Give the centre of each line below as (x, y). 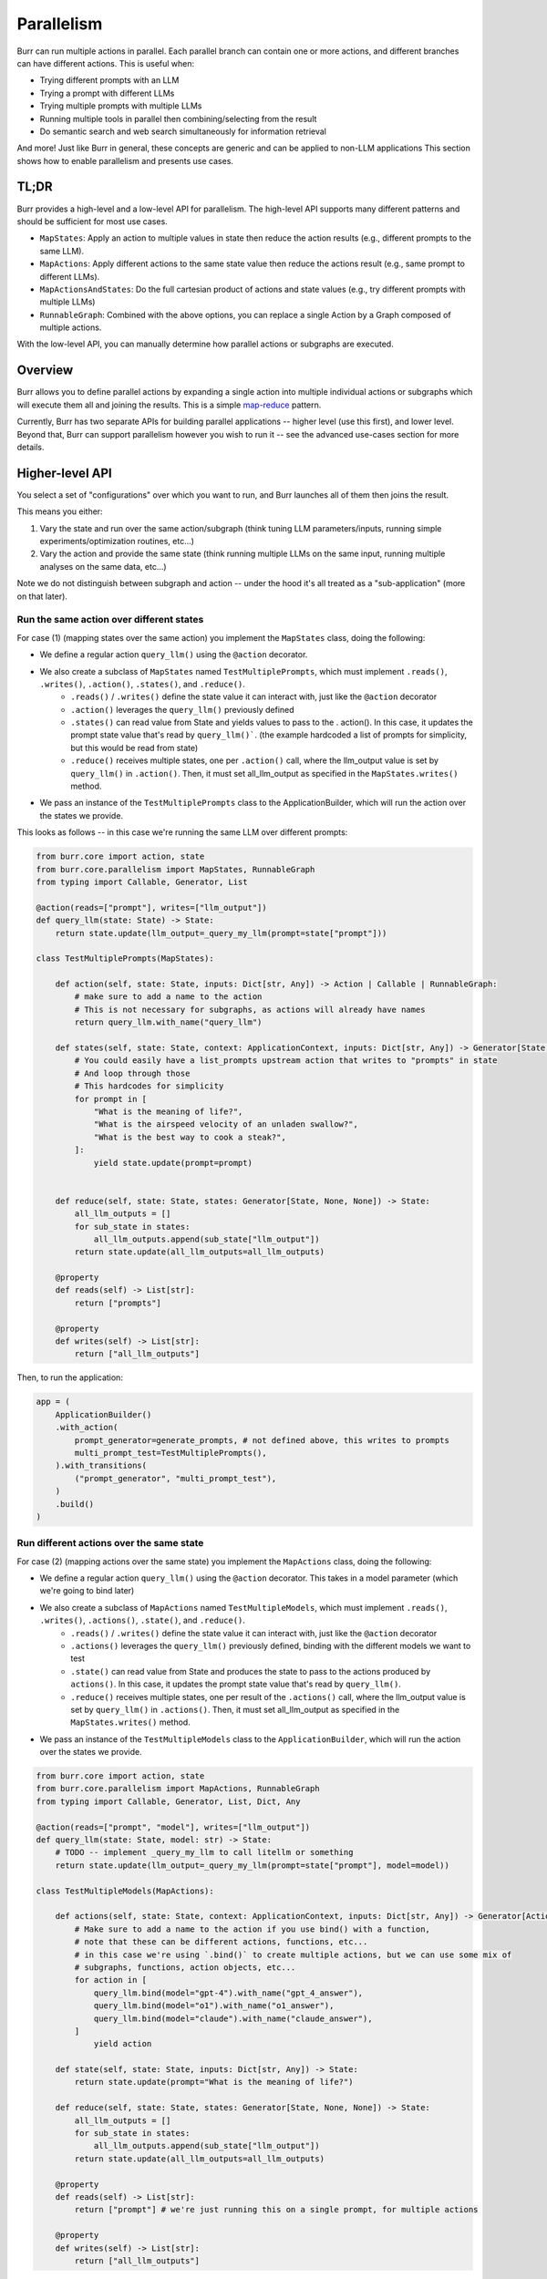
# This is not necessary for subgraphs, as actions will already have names (250, 1009)
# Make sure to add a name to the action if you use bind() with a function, (252, 1929)
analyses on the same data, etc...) (103, 566)
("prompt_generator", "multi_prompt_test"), (175, 1478)
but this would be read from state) (134, 748)
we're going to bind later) (87, 1591)
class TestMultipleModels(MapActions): (125, 1891)
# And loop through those (132, 1073)
